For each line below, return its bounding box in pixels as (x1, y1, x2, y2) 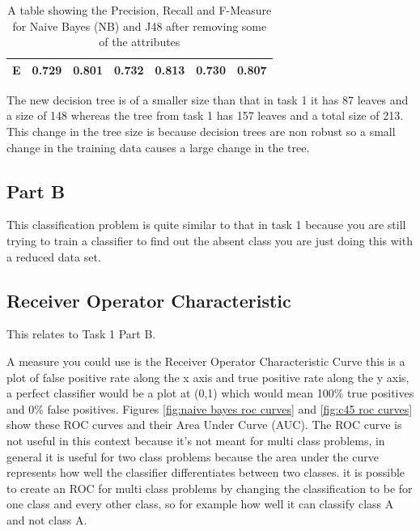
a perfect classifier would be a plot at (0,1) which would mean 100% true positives (6, 384, 414, 401)
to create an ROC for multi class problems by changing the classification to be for (6, 479, 413, 496)
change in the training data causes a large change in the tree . (6, 138, 310, 155)
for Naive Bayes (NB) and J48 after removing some (12, 17, 267, 34)
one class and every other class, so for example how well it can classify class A (6, 495, 394, 512)
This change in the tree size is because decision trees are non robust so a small (6, 123, 396, 140)
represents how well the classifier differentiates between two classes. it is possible (6, 464, 405, 481)
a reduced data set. (6, 248, 101, 265)
